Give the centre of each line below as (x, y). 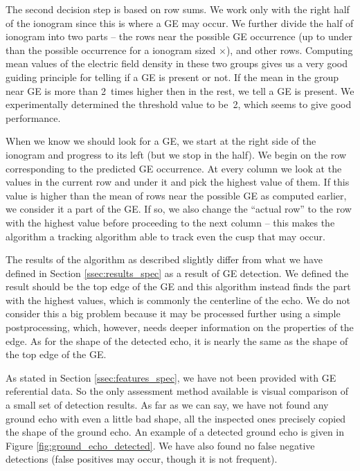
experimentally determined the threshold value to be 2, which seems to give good (179, 104)
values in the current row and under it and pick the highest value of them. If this (178, 182)
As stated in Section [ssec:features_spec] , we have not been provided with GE (171, 377)
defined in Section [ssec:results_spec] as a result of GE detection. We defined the (177, 273)
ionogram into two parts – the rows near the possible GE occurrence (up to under (179, 36)
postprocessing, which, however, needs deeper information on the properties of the (180, 327)
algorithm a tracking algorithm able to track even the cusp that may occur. (165, 236)
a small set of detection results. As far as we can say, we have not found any (167, 405)
